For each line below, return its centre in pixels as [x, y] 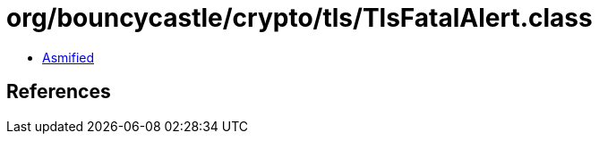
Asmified [68, 57]
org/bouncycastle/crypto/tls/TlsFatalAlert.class [299, 18]
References [59, 92]
